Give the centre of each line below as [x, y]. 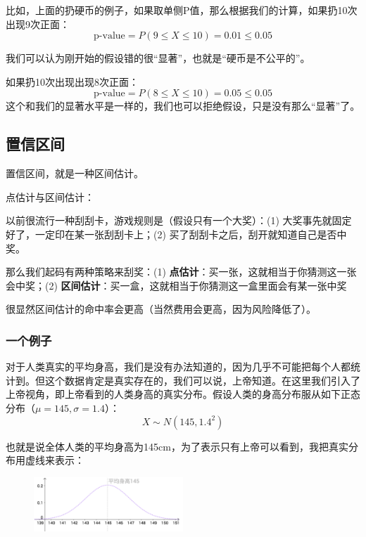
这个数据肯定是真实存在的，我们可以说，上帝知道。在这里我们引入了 [202, 380]
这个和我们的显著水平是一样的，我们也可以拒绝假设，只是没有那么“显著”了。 [183, 106]
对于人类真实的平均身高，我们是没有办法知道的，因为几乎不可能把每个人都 [178, 367]
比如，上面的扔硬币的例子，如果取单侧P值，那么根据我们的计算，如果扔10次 [182, 10]
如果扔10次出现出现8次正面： [72, 81]
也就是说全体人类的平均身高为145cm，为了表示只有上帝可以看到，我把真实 [177, 446]
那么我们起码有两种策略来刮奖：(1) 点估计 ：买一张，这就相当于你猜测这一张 [181, 272]
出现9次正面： [38, 24]
